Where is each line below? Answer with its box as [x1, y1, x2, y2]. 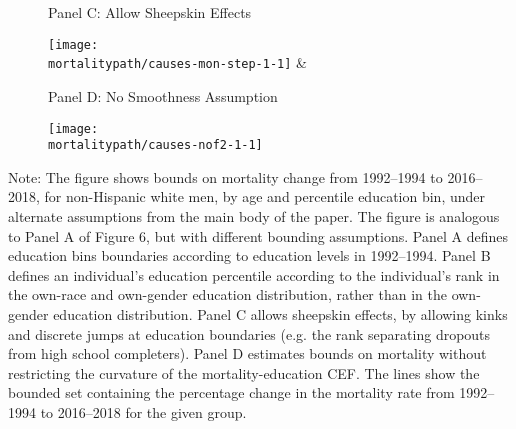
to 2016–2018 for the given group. [40, 401, 247, 422]
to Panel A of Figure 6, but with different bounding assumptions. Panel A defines [8, 225, 508, 246]
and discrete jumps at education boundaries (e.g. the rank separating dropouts [8, 323, 491, 344]
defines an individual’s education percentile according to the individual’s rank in [8, 264, 500, 285]
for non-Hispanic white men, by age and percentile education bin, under [44, 186, 486, 207]
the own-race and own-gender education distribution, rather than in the [8, 284, 447, 305]
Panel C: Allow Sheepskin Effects [48, 2, 252, 22]
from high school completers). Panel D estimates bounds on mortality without [8, 343, 487, 364]
